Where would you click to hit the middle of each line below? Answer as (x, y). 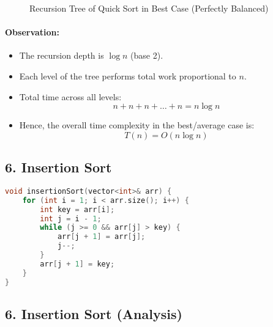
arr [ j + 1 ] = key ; (77, 264)
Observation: (32, 32)
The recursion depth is (62, 55)
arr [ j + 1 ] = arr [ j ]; (101, 237)
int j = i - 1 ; (71, 219)
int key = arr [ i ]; (77, 209)
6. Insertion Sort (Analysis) (94, 313)
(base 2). (147, 55)
